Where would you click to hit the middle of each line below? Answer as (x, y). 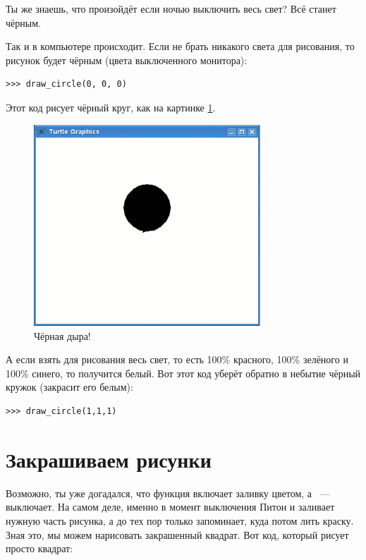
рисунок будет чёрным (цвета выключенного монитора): (127, 60)
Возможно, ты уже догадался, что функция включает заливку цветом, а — (168, 493)
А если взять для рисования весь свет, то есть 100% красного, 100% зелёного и (177, 359)
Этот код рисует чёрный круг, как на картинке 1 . (111, 107)
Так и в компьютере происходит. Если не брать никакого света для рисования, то (180, 46)
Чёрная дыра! (62, 335)
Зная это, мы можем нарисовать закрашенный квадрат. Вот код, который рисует (177, 534)
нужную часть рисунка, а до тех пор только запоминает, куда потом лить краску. (180, 520)
